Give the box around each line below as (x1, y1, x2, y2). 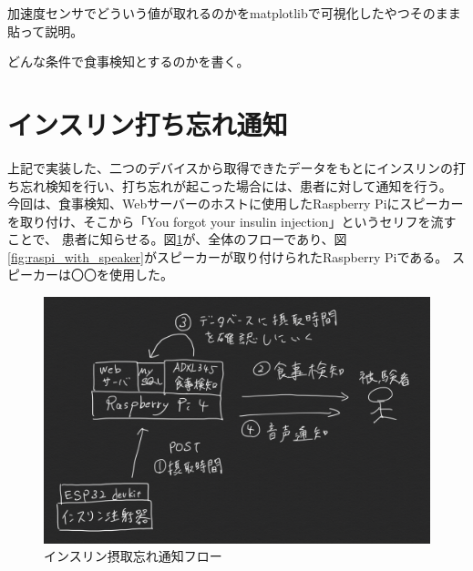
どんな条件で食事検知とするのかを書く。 (7, 52, 250, 71)
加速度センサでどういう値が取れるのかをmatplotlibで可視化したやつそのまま (7, 4, 461, 22)
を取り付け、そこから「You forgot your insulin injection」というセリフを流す (7, 211, 457, 230)
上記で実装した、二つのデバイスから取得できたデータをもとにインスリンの (7, 158, 454, 177)
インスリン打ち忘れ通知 (7, 105, 288, 142)
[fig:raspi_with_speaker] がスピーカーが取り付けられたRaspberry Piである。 (7, 247, 448, 266)
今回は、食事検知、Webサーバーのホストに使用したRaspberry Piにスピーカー (7, 194, 464, 213)
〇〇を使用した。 (70, 265, 173, 284)
